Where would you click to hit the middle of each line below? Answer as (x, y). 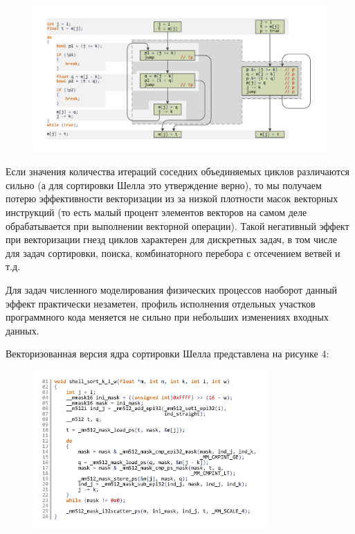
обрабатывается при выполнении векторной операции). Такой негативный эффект (177, 225)
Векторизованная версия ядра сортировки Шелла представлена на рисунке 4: (167, 354)
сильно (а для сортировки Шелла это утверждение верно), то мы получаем (164, 185)
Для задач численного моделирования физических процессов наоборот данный (172, 289)
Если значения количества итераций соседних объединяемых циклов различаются (177, 171)
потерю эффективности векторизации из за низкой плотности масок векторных (172, 198)
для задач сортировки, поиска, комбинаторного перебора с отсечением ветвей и (173, 252)
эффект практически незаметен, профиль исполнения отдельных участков (161, 303)
